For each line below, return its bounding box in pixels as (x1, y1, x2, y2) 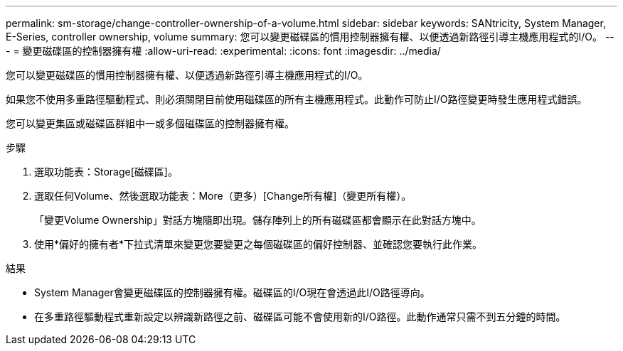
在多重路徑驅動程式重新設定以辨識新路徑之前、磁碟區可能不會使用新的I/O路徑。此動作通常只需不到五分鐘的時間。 (34, 310, 566, 323)
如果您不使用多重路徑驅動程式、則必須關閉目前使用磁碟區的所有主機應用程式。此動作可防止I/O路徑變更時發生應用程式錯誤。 (6, 93, 587, 105)
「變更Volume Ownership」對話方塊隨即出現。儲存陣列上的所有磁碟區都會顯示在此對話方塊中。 (34, 214, 481, 226)
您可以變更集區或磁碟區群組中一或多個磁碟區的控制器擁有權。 (6, 117, 294, 129)
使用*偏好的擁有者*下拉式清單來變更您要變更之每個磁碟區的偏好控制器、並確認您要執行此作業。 (34, 238, 483, 250)
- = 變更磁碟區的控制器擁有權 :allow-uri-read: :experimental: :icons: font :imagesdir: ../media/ (6, 45, 441, 57)
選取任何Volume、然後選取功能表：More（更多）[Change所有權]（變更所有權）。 (34, 190, 412, 202)
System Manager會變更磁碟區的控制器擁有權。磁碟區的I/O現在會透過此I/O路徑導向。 (34, 286, 430, 298)
